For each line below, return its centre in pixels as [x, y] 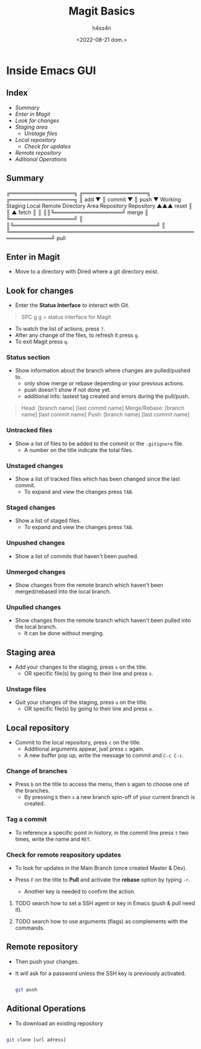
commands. [30, 928]
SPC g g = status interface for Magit [66, 317]
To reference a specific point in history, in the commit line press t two [102, 832]
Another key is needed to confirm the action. [80, 892]
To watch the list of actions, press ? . [60, 329]
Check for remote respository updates [64, 855]
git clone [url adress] [36, 1040]
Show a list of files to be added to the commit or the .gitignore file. [99, 444]
